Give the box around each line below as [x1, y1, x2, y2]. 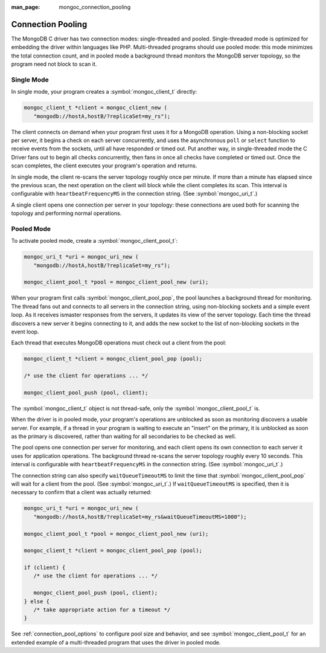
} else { [24, 598, 50, 605]
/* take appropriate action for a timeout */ [33, 606, 171, 613]
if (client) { [24, 564, 66, 571]
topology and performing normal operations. [11, 210, 122, 217]
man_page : [11, 4, 40, 10]
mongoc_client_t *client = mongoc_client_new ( [24, 105, 167, 111]
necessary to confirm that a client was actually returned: [11, 489, 152, 496]
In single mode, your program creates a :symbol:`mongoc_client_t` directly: [11, 88, 197, 95]
